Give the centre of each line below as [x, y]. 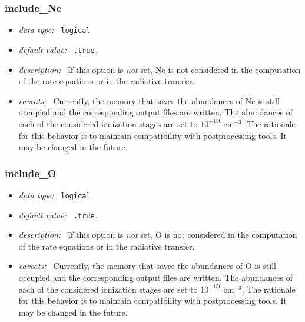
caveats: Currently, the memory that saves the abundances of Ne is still [149, 100]
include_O [31, 173]
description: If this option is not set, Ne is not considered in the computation [160, 69]
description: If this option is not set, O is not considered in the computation [158, 235]
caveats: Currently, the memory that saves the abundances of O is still [147, 266]
